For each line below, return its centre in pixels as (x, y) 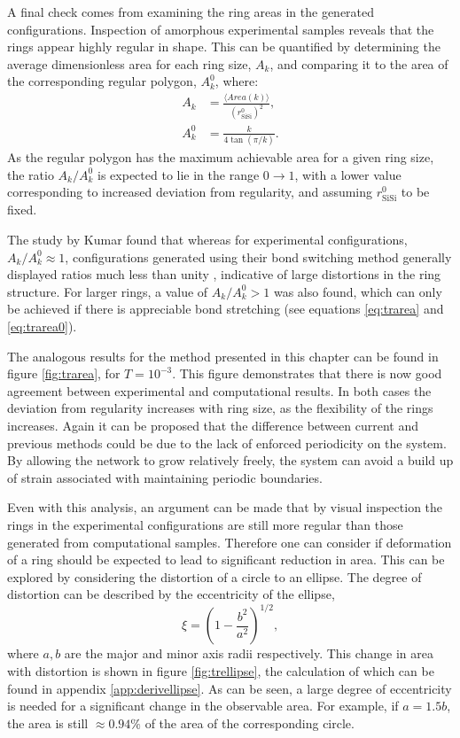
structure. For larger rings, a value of (108, 291)
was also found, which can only (358, 291)
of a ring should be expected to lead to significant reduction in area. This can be (226, 559)
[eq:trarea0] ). (42, 326)
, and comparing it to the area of (359, 63)
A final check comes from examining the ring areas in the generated (191, 12)
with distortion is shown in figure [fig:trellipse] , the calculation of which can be (221, 671)
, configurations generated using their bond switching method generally (258, 256)
